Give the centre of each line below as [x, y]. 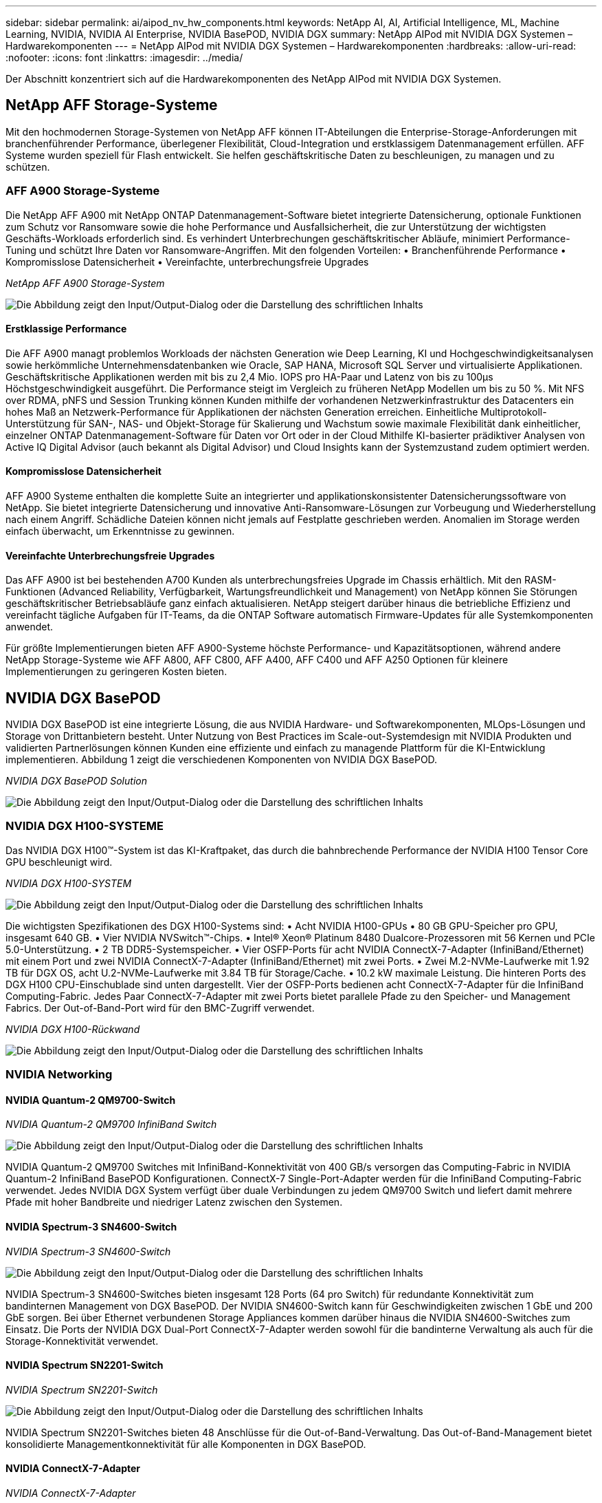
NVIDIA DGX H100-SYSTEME [85, 826]
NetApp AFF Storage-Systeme [112, 105]
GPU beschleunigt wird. [59, 862]
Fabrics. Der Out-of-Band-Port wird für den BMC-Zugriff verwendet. [160, 1008]
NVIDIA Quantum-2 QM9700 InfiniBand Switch [111, 1124]
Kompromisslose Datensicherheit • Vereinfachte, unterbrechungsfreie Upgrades [187, 262]
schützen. [28, 167]
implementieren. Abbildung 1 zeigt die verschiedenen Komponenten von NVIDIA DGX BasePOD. [222, 760]
